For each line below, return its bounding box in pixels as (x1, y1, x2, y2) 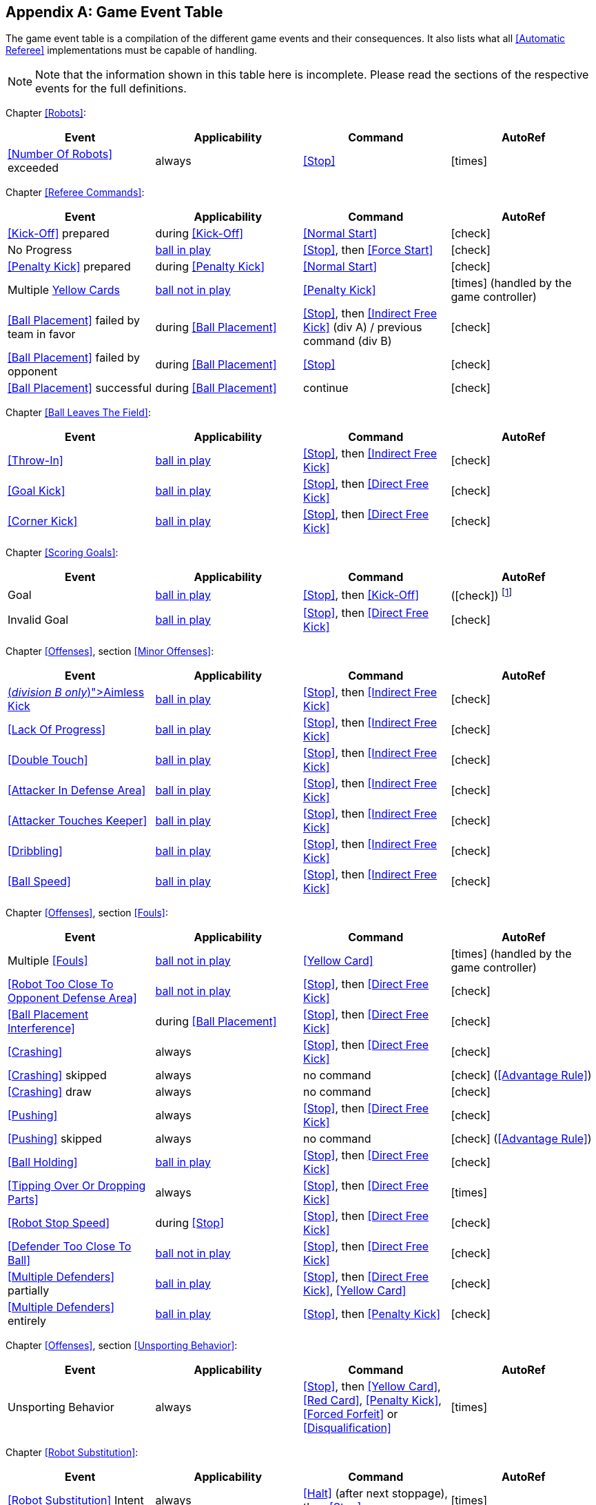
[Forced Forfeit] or (303, 1406, 398, 1421)
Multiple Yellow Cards (8, 283, 120, 297)
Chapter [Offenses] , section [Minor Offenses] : (6, 645, 214, 657)
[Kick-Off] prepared (8, 226, 110, 241)
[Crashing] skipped (8, 1068, 107, 1082)
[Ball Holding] (8, 1154, 78, 1169)
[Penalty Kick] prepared (8, 259, 131, 274)
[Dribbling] (8, 843, 63, 858)
